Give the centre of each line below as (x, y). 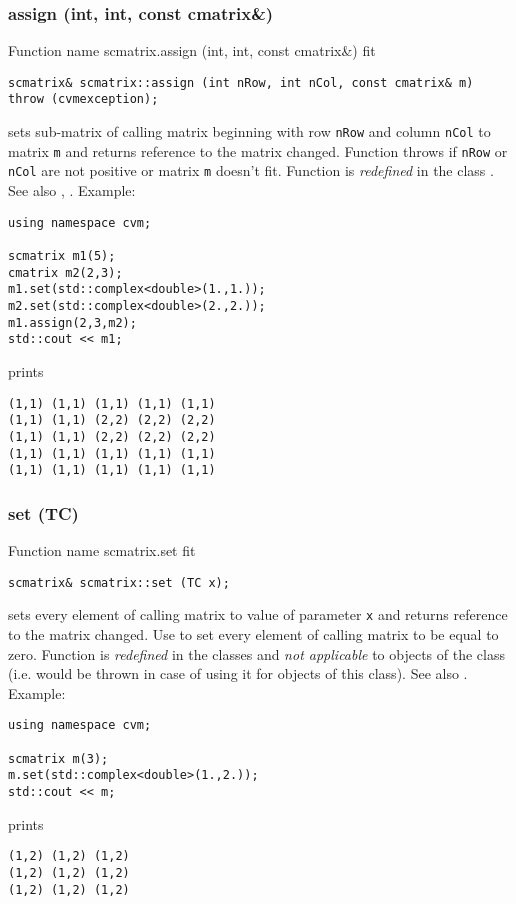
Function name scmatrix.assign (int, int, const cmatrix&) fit (192, 50)
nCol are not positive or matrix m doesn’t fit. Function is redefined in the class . (251, 170)
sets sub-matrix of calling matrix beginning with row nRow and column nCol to (249, 131)
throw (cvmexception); (83, 99)
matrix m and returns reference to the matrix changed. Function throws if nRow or (258, 150)
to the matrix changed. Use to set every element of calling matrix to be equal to (253, 633)
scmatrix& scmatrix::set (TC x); (119, 582)
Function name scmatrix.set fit (102, 550)
